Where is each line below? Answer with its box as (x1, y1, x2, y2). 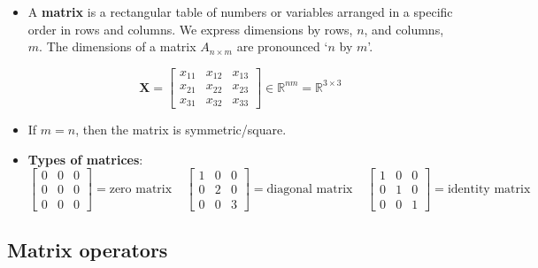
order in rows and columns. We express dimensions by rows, (27, 19, 353, 38)
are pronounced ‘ (236, 37, 328, 56)
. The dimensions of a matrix (39, 37, 196, 56)
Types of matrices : (27, 149, 143, 168)
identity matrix (447, 182, 531, 195)
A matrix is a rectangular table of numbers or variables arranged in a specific (27, 3, 453, 20)
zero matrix (109, 182, 173, 195)
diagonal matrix (266, 182, 353, 195)
